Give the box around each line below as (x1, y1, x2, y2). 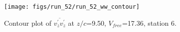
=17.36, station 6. (122, 17, 177, 28)
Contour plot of (4, 17, 51, 28)
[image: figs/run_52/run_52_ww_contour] (4, 3, 140, 10)
